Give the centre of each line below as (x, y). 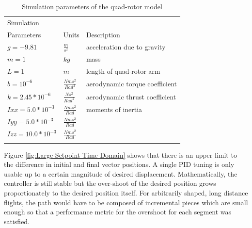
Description (103, 34)
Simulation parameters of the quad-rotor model (92, 6)
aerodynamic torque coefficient (131, 83)
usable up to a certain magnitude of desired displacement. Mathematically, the (121, 173)
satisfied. (17, 221)
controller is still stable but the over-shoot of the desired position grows (110, 183)
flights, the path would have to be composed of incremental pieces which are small (126, 202)
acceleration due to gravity (126, 46)
